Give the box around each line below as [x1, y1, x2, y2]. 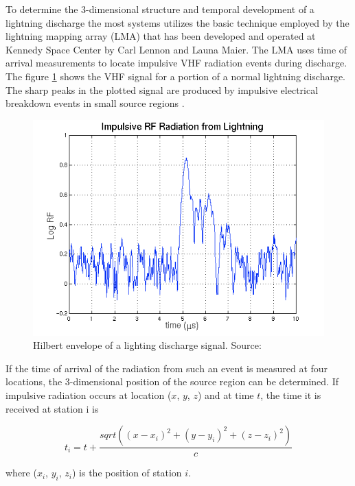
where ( [5, 465, 37, 480]
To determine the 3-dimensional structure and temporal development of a [5, 2, 314, 16]
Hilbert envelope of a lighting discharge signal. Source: [33, 338, 262, 352]
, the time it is [260, 388, 321, 402]
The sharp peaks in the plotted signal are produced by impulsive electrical [5, 82, 319, 97]
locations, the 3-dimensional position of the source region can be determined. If [5, 374, 339, 389]
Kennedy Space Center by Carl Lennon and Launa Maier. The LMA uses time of [5, 42, 347, 56]
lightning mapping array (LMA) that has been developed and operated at [5, 29, 316, 43]
